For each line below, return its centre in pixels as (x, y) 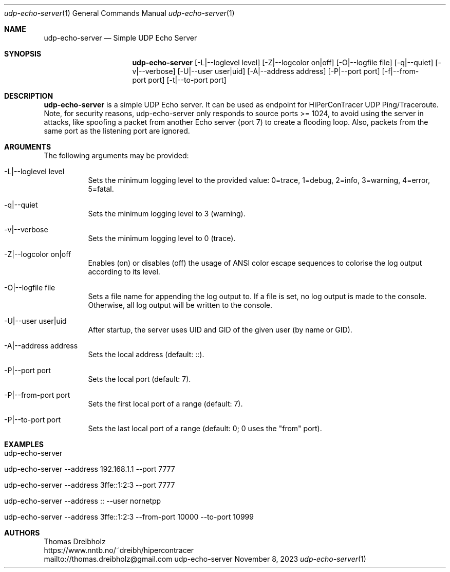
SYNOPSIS (23, 54)
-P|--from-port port (37, 395)
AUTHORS (22, 533)
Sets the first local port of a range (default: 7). (165, 404)
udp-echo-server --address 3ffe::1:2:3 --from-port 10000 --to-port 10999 (129, 517)
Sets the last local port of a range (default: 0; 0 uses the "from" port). (205, 428)
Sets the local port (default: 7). (139, 379)
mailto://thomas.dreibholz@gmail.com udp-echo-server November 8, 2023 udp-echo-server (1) (205, 559)
